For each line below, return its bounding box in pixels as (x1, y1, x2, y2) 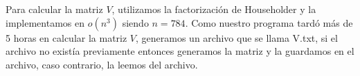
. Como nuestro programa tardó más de (185, 15, 353, 29)
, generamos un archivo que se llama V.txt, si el (136, 30, 338, 45)
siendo (122, 15, 149, 29)
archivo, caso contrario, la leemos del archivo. (6, 57, 198, 71)
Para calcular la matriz (6, 2, 103, 16)
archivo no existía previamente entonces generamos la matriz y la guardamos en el (6, 44, 354, 58)
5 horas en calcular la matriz (6, 30, 127, 45)
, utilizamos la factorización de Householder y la (111, 2, 316, 16)
